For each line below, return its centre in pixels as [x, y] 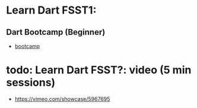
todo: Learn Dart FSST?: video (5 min [99, 70]
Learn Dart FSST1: [51, 10]
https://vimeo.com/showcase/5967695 [62, 99]
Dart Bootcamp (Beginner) [56, 32]
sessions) [31, 83]
